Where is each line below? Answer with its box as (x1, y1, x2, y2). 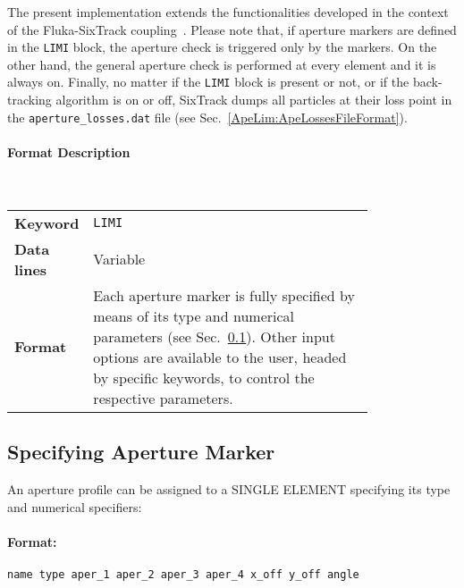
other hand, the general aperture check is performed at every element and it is (7, 55, 436, 73)
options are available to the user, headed (93, 346, 347, 367)
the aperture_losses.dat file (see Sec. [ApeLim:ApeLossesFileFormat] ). (7, 107, 408, 126)
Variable (93, 248, 146, 270)
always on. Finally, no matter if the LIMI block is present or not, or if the (7, 72, 409, 91)
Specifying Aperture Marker (7, 438, 275, 466)
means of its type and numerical (93, 305, 295, 326)
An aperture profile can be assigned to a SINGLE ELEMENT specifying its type (7, 479, 451, 498)
